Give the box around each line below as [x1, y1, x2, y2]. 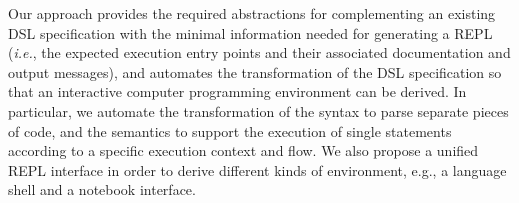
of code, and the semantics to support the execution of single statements [8, 120, 452, 141]
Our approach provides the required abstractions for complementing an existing [8, 3, 496, 23]
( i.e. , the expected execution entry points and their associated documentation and [8, 42, 511, 63]
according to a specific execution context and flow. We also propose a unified [8, 140, 479, 161]
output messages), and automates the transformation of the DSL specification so [8, 61, 502, 82]
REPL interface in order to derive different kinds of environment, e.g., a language [8, 159, 507, 180]
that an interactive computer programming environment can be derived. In [8, 81, 467, 102]
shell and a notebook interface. [8, 179, 196, 200]
